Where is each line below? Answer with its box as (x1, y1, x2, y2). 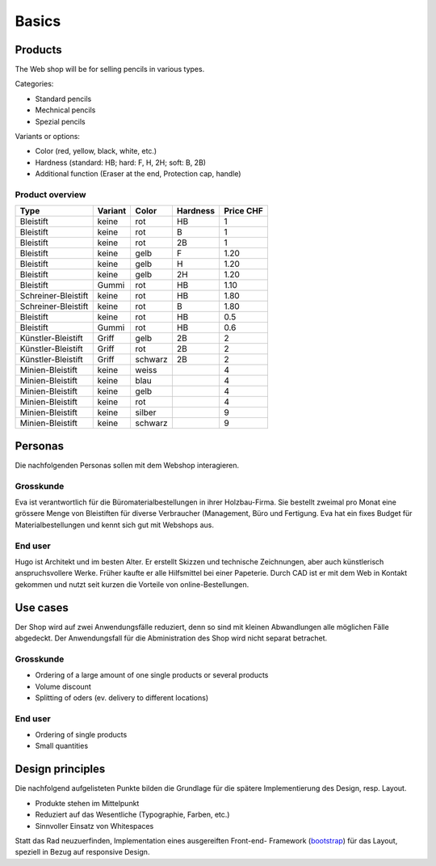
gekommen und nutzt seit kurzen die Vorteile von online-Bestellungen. (15, 579, 249, 589)
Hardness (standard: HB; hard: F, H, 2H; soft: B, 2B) (35, 158, 206, 167)
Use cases (15, 601, 69, 615)
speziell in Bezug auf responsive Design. (15, 847, 150, 857)
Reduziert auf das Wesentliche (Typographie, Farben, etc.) (35, 809, 230, 820)
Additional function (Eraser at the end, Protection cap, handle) (35, 169, 241, 179)
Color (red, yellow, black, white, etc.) (35, 146, 157, 156)
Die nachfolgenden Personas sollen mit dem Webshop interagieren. (15, 460, 240, 470)
